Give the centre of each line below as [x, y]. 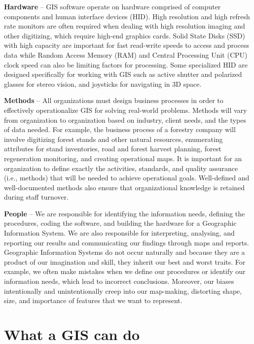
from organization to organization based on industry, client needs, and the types [125, 120]
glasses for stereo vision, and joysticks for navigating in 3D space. [103, 84]
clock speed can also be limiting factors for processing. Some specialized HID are [126, 64]
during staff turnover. [36, 197]
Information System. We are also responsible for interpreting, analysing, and [119, 233]
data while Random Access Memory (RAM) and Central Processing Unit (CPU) [126, 54]
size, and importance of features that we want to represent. [93, 300]
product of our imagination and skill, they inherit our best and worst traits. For [125, 261]
